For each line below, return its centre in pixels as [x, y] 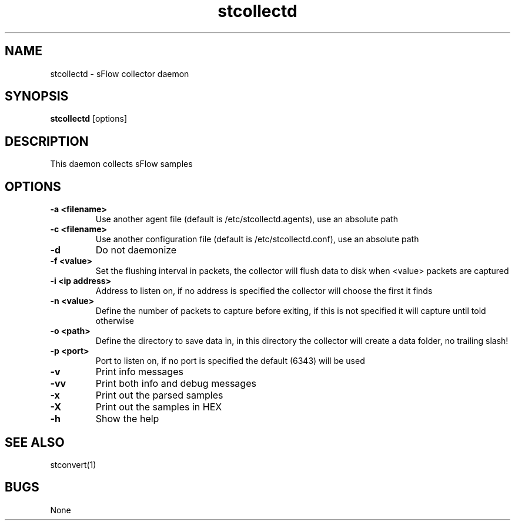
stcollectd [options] [89, 119]
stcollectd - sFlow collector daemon [120, 73]
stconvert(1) [73, 464]
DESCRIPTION [47, 141]
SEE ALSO [35, 442]
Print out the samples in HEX [159, 407]
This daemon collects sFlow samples [121, 164]
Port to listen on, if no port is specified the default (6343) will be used [230, 361]
